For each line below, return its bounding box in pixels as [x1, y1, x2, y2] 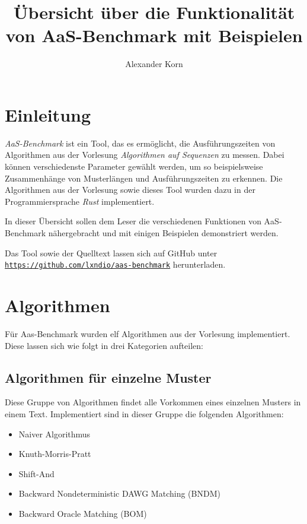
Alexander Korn [125, 58, 183, 70]
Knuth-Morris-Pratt [18, 447, 91, 460]
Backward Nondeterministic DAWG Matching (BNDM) [18, 487, 220, 500]
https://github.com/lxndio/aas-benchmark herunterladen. [5, 258, 226, 271]
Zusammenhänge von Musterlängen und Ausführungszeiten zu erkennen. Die [5, 172, 283, 184]
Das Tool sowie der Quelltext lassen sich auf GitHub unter [5, 246, 218, 259]
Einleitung [5, 102, 91, 126]
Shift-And [18, 467, 55, 479]
